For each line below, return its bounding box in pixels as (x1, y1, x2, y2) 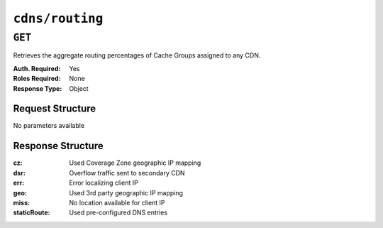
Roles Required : (13, 75, 61, 83)
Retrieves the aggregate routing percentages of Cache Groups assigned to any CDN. (13, 51, 261, 60)
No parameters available (13, 121, 85, 130)
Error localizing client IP (69, 178, 138, 188)
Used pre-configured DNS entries (69, 208, 168, 217)
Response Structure (13, 140, 104, 152)
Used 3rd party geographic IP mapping (69, 188, 184, 197)
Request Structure (13, 103, 96, 115)
